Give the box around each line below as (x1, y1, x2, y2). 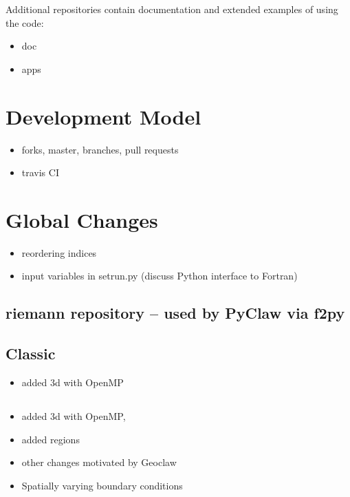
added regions (21, 432, 80, 446)
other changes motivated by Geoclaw (21, 455, 177, 469)
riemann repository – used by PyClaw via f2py (6, 302, 345, 324)
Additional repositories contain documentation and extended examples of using (6, 2, 338, 16)
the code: (6, 15, 44, 30)
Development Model (6, 102, 201, 130)
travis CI (21, 165, 59, 180)
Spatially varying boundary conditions (21, 478, 183, 492)
